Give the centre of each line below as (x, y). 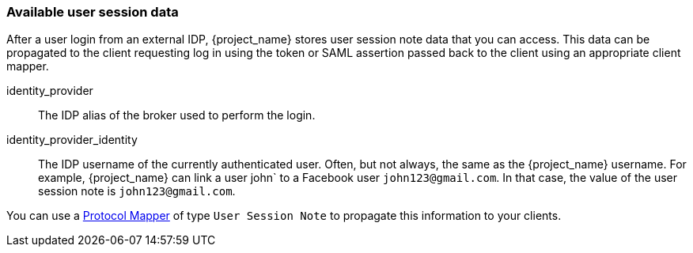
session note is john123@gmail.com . (137, 191)
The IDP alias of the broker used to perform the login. (177, 115)
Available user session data (93, 12)
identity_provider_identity (72, 140)
